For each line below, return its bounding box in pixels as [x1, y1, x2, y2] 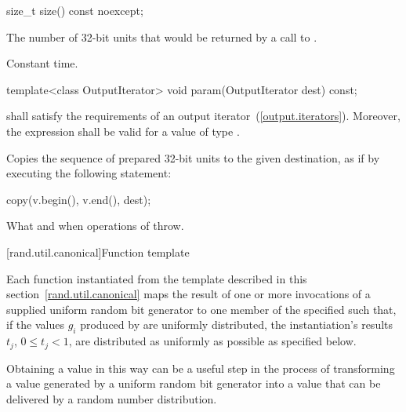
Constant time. [6, 55, 78, 71]
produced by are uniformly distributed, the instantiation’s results [80, 316, 393, 333]
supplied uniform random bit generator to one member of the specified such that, [6, 301, 397, 317]
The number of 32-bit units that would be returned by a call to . [6, 28, 317, 45]
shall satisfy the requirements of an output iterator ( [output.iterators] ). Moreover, [6, 108, 401, 124]
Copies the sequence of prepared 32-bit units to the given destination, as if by [6, 149, 380, 166]
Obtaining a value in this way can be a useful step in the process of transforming [6, 359, 395, 376]
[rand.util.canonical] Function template [6, 243, 190, 260]
